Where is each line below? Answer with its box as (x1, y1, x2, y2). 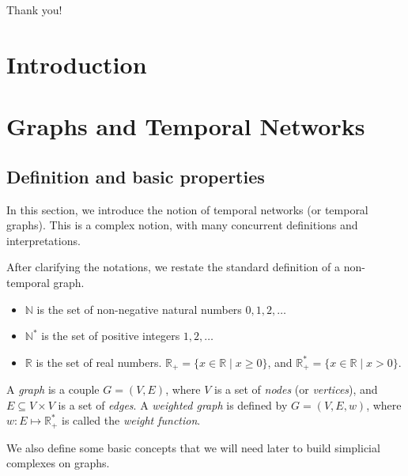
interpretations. (6, 232, 81, 248)
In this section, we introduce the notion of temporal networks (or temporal (6, 201, 368, 217)
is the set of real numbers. (36, 353, 162, 370)
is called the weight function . (62, 412, 201, 429)
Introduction (6, 47, 147, 80)
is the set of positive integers (41, 327, 180, 344)
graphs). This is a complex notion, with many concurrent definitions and (6, 217, 358, 233)
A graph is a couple (6, 381, 100, 398)
